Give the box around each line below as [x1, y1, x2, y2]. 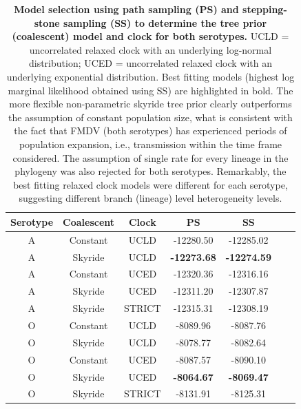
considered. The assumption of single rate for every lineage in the [12, 150, 289, 165]
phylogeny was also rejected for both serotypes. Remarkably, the [14, 164, 287, 178]
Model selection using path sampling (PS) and [14, 2, 239, 16]
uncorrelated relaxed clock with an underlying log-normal [29, 42, 272, 56]
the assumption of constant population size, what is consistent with [8, 109, 293, 124]
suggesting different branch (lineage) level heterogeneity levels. [19, 191, 282, 205]
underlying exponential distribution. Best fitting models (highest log [6, 69, 295, 83]
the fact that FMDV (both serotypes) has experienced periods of [14, 123, 287, 138]
